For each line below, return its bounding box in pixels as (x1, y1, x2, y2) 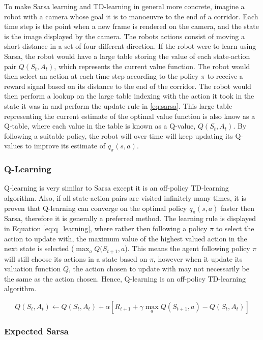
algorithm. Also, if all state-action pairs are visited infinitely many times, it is (4, 192, 246, 203)
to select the (216, 223, 254, 233)
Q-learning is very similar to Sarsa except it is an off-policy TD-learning (4, 182, 229, 193)
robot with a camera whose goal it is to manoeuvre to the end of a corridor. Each (4, 11, 258, 21)
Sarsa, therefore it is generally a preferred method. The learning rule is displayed (4, 213, 256, 224)
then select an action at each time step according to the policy (4, 71, 199, 81)
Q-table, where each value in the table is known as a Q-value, (4, 120, 196, 131)
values (4, 140, 23, 151)
